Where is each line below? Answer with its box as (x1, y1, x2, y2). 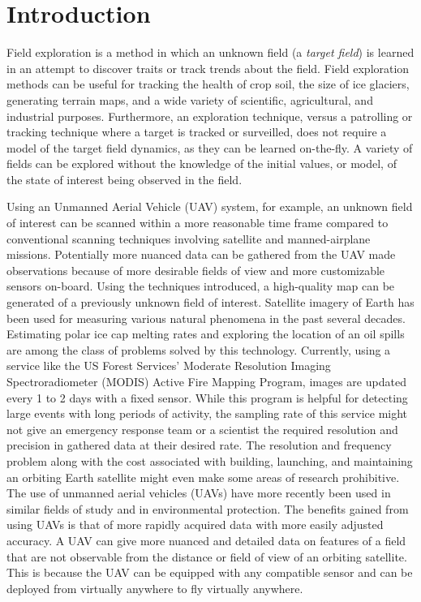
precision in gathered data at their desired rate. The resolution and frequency (6, 436, 392, 454)
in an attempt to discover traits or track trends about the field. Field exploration (6, 59, 410, 76)
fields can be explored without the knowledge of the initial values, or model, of (6, 155, 397, 172)
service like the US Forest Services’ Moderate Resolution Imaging (6, 357, 331, 374)
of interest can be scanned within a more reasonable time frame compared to (6, 214, 389, 231)
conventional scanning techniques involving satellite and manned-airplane (6, 230, 371, 247)
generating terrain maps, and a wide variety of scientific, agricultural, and (6, 91, 373, 108)
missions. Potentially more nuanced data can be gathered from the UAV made (6, 246, 396, 263)
